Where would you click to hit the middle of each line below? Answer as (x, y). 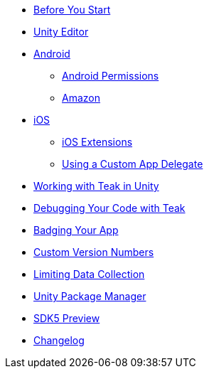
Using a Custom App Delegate (133, 164)
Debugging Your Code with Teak (109, 208)
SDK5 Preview (67, 318)
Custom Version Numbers (94, 252)
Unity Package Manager (90, 296)
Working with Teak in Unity (96, 186)
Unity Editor (61, 32)
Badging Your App (76, 230)
